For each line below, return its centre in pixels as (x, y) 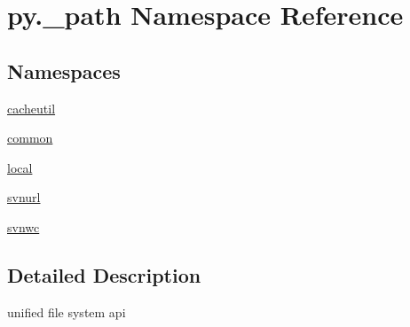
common (30, 138)
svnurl (24, 197)
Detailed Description (104, 274)
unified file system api (67, 311)
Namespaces (64, 70)
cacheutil (32, 108)
